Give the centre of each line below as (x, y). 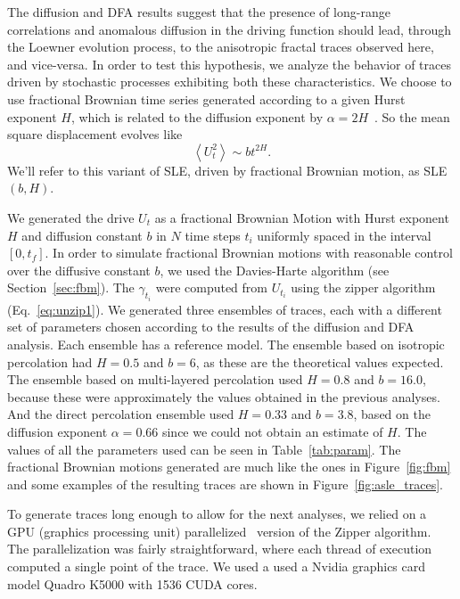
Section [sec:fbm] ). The (71, 287)
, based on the (392, 414)
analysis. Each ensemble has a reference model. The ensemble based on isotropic (226, 344)
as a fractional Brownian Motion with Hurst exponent (302, 217)
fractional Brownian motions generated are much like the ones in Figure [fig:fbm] (229, 467)
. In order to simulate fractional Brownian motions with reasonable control (249, 253)
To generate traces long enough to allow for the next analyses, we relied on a (217, 514)
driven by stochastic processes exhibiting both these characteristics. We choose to (230, 82)
